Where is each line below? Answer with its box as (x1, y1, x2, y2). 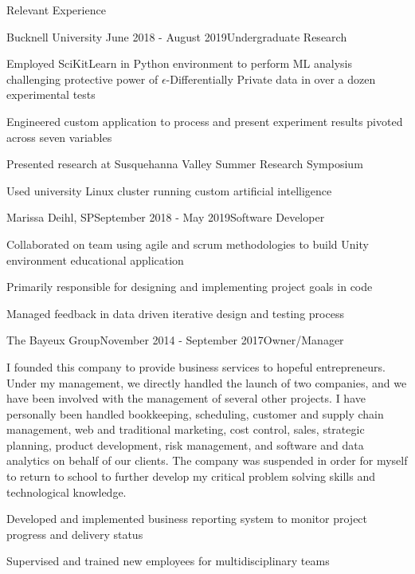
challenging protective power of (6, 70, 159, 87)
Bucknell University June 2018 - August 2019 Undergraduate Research (6, 28, 347, 45)
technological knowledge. (6, 483, 127, 500)
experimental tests (6, 86, 96, 103)
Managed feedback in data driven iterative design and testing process (6, 305, 344, 321)
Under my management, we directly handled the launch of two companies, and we (6, 374, 407, 391)
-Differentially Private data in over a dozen (166, 70, 376, 87)
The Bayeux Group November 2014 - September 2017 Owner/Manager (6, 332, 344, 348)
